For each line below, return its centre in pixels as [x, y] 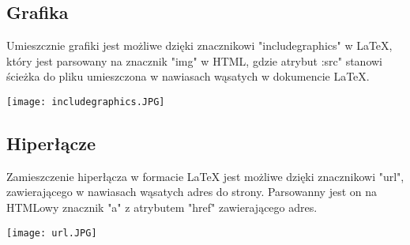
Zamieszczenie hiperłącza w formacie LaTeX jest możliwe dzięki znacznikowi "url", [205, 176]
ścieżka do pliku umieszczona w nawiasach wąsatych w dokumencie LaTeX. [188, 76]
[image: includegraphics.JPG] [86, 102]
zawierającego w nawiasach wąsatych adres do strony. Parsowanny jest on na [192, 192]
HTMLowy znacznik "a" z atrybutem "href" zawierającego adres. [162, 207]
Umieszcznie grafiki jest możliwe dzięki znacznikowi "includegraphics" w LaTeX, [199, 45]
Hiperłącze [51, 143]
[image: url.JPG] [52, 233]
